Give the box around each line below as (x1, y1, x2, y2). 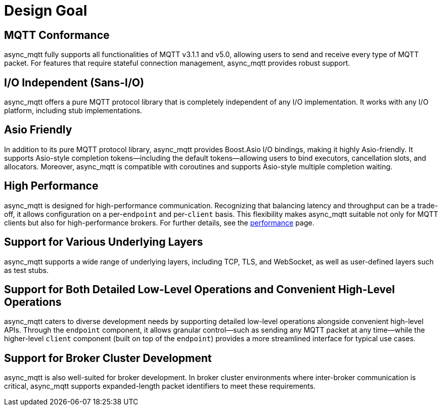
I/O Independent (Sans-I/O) (4, 76, 144, 89)
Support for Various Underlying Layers (4, 236, 203, 249)
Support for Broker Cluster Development (4, 351, 212, 365)
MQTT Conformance (4, 28, 110, 41)
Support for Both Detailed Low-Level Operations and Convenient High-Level (4, 283, 395, 296)
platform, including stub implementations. (4, 106, 142, 115)
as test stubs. (4, 265, 49, 275)
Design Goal (4, 2, 87, 19)
